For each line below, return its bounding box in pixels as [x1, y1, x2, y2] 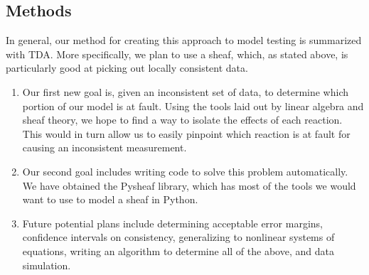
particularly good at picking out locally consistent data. [6, 60, 248, 75]
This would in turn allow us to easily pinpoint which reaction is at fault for [22, 126, 351, 141]
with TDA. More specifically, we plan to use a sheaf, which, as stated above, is [6, 46, 348, 61]
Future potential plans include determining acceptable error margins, [22, 215, 323, 230]
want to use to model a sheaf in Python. [22, 192, 198, 207]
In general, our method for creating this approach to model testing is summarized [6, 33, 362, 48]
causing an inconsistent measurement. [22, 140, 187, 155]
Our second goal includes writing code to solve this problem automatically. [22, 163, 348, 178]
